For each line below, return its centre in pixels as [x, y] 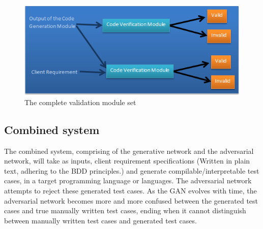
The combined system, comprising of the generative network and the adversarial [129, 151]
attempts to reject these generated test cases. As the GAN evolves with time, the [130, 191]
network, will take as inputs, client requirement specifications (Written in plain [127, 161]
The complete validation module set [80, 102]
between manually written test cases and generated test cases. [100, 220]
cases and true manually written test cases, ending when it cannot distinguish [125, 210]
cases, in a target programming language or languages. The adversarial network [128, 181]
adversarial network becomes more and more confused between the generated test [131, 200]
